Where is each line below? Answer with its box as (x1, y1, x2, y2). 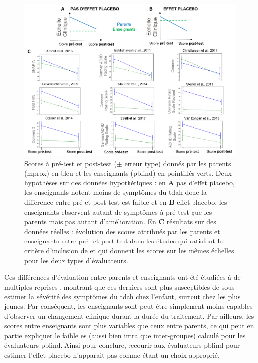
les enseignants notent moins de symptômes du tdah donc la (24, 187, 207, 197)
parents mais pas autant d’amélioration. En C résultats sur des (24, 216, 216, 227)
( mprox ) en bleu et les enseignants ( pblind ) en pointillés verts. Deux (24, 168, 232, 178)
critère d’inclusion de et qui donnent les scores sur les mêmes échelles (24, 245, 234, 256)
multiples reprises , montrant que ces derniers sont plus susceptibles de (4, 281, 219, 292)
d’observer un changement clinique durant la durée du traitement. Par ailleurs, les (4, 310, 254, 321)
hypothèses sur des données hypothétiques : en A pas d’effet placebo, (24, 177, 235, 187)
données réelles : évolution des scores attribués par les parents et (24, 226, 220, 236)
